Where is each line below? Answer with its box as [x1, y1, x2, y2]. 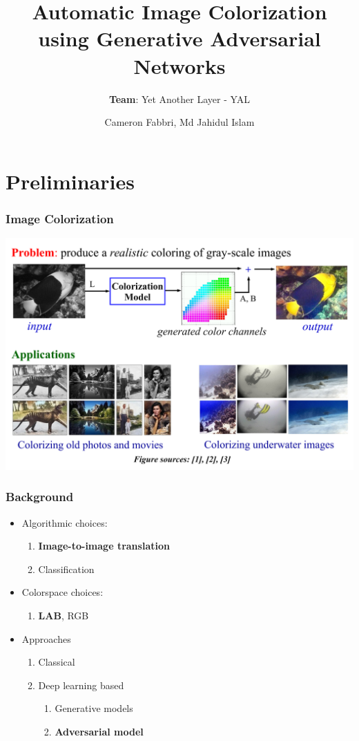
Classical [38, 655, 75, 669]
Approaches [21, 631, 71, 646]
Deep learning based [38, 677, 124, 692]
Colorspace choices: [21, 585, 104, 599]
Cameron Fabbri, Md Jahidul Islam [104, 115, 255, 129]
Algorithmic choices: [21, 515, 108, 529]
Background [6, 488, 74, 505]
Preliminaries [6, 167, 135, 195]
